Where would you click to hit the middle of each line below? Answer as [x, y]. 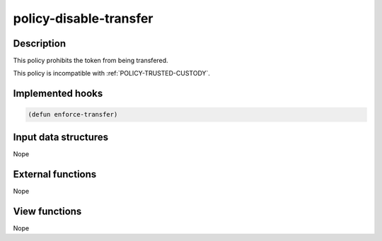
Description [40, 43]
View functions [47, 211]
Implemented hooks [58, 94]
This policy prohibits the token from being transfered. [91, 61]
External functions [55, 174]
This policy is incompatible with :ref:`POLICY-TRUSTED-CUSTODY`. [111, 74]
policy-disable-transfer [83, 18]
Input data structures [61, 137]
